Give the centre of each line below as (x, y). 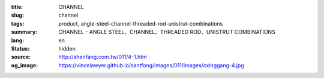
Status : (20, 48)
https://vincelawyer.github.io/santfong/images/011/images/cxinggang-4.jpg (151, 65)
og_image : (25, 65)
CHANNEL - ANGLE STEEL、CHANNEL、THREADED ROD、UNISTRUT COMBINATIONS (167, 32)
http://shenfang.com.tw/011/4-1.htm (103, 57)
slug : (17, 15)
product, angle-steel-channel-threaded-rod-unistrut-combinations (141, 23)
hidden (67, 48)
